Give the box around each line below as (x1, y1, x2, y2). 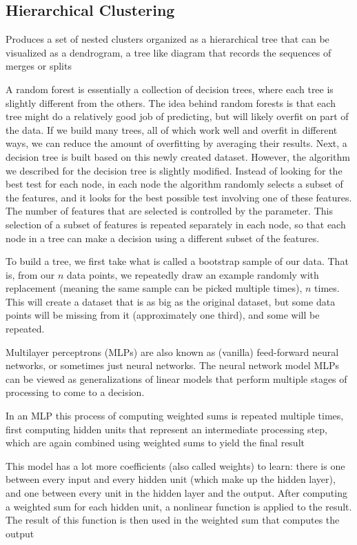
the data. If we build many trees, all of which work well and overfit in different (6, 122, 338, 137)
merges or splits (6, 59, 72, 73)
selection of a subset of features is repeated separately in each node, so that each (6, 217, 346, 231)
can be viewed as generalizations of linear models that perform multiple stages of (6, 371, 347, 386)
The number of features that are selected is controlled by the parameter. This (6, 204, 333, 218)
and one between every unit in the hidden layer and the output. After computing (6, 486, 347, 500)
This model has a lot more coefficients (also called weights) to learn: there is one (6, 458, 345, 473)
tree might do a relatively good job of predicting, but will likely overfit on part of (6, 109, 349, 123)
